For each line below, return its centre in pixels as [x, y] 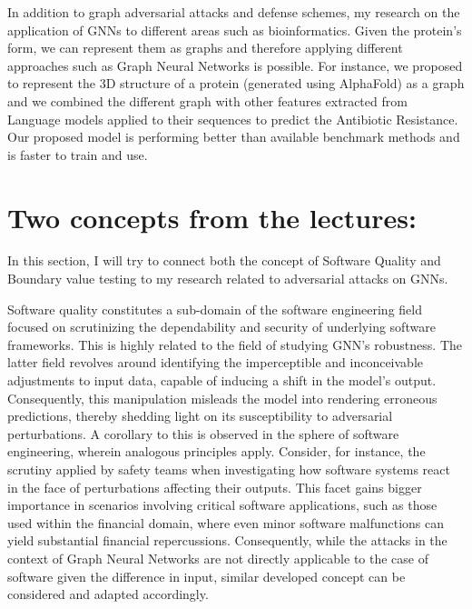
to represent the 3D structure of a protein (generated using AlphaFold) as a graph [236, 83]
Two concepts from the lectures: [212, 217]
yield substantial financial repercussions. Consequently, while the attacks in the [227, 540]
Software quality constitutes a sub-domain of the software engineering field [215, 309]
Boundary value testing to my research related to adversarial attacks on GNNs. [228, 279]
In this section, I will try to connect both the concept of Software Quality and [224, 260]
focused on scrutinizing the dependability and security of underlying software [221, 327]
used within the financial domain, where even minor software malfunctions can [226, 522]
